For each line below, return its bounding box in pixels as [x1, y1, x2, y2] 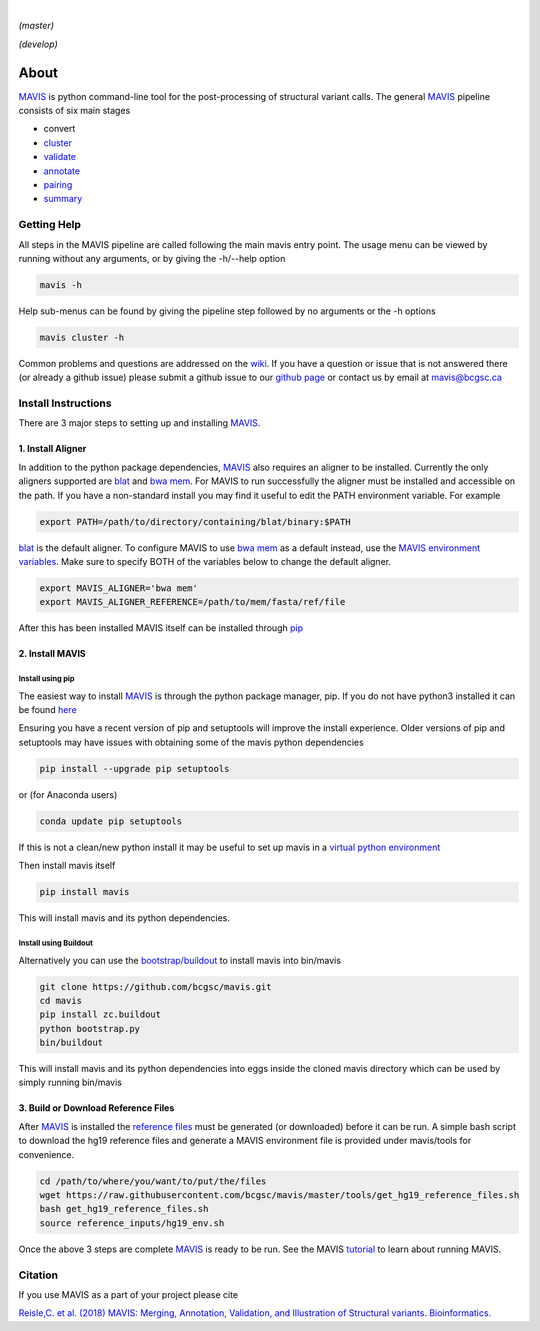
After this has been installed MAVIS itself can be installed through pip [18, 622, 304, 634]
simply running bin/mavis [18, 1076, 123, 1089]
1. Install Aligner [18, 443, 87, 455]
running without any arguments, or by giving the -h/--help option [18, 252, 286, 264]
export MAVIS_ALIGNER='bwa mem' [39, 582, 199, 594]
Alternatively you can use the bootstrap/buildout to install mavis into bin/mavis [18, 954, 342, 966]
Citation [18, 1268, 59, 1282]
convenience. [18, 1148, 75, 1160]
